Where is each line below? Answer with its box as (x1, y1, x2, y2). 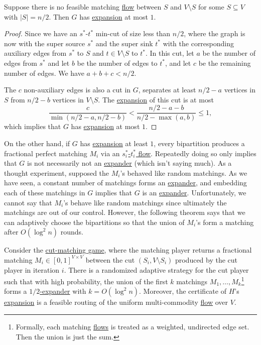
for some (198, 2, 224, 12)
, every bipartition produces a (154, 138, 245, 148)
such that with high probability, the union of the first (4, 276, 168, 286)
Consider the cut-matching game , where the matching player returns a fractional (4, 245, 252, 255)
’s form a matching (196, 216, 254, 227)
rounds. (60, 226, 83, 237)
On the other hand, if (4, 138, 70, 148)
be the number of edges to (77, 57, 158, 68)
